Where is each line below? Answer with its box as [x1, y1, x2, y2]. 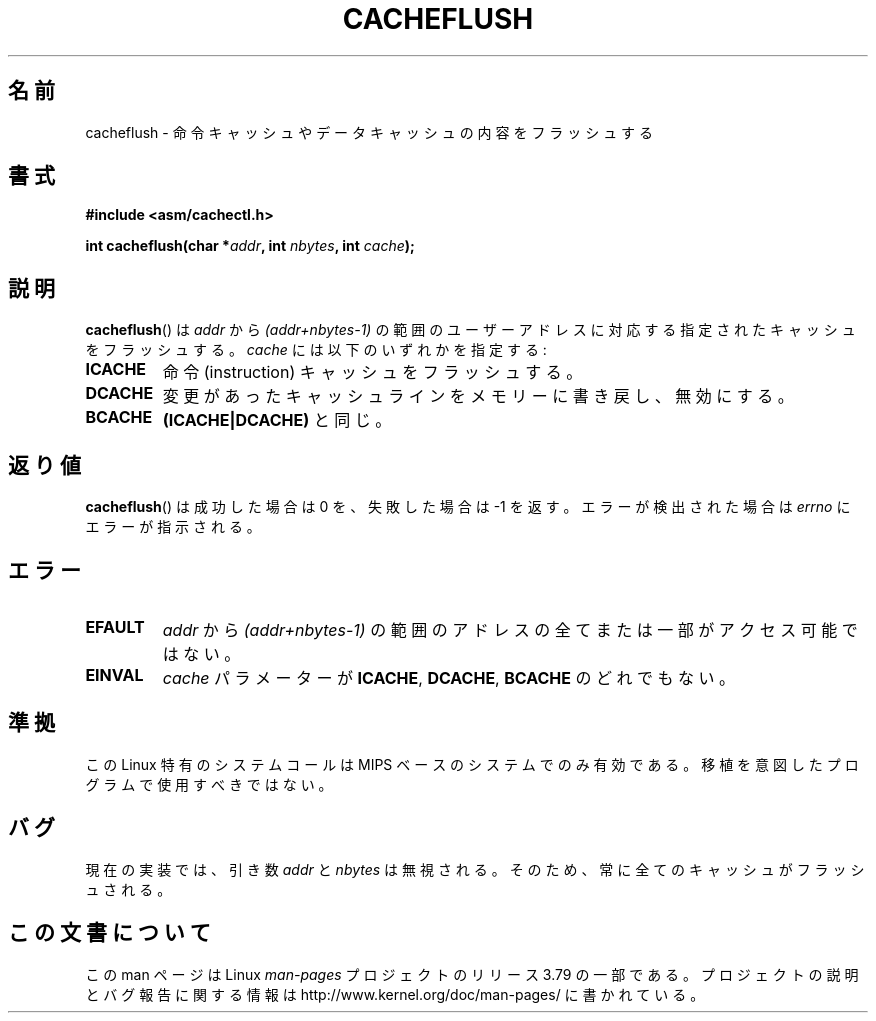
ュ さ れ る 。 [85, 880, 172, 898]
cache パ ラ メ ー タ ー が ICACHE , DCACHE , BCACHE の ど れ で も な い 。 [162, 667, 735, 688]
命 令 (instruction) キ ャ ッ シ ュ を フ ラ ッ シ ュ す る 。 [162, 362, 583, 383]
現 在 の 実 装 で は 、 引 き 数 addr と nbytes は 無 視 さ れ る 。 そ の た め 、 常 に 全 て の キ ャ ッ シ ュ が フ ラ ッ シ [85, 860, 865, 878]
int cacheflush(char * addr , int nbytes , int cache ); [85, 237, 415, 255]
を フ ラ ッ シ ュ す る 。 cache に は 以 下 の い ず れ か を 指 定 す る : [85, 341, 547, 359]
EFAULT [85, 616, 145, 637]
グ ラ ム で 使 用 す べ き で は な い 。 [85, 775, 333, 793]
